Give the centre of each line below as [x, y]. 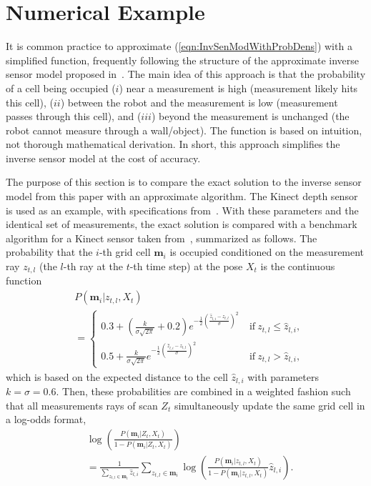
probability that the [49, 252]
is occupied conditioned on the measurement [267, 252]
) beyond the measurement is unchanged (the [250, 116]
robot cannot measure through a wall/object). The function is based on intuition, [184, 130]
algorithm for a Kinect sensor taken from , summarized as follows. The [162, 238]
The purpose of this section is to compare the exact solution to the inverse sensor [184, 182]
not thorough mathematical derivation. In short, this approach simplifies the [173, 144]
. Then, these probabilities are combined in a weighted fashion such [203, 391]
